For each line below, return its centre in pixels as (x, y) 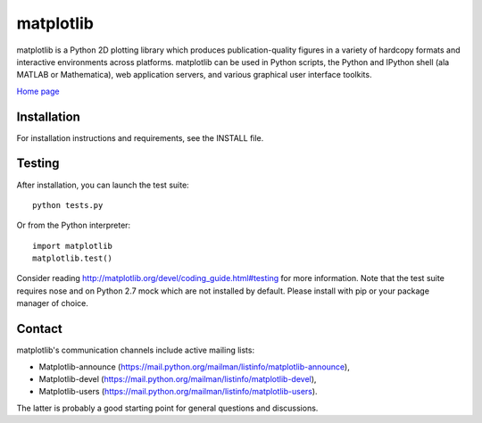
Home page (38, 91)
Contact (39, 329)
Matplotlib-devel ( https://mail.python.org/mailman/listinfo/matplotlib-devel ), (178, 378)
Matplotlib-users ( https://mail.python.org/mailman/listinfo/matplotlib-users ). (178, 392)
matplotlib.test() (73, 258)
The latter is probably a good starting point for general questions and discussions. (167, 408)
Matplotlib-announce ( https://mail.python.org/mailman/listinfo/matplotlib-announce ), (194, 367)
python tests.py (68, 205)
